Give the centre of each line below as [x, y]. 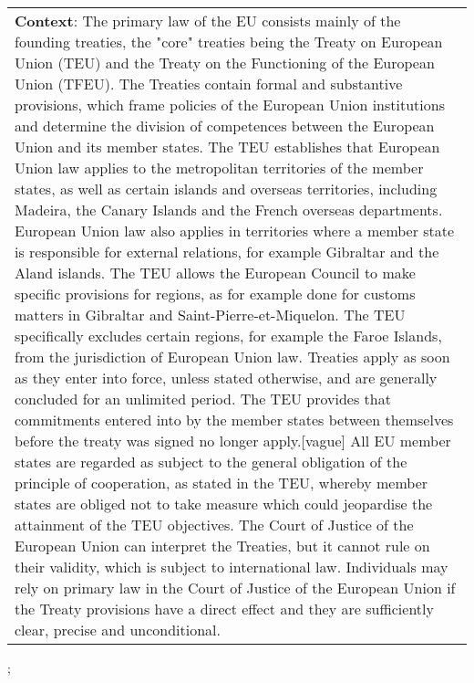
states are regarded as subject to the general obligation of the [211, 462]
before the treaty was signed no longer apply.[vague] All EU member [233, 441]
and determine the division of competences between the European [225, 126]
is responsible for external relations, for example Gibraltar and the [227, 252]
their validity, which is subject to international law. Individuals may [232, 567]
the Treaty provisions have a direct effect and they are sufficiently [224, 609]
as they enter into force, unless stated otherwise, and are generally [226, 378]
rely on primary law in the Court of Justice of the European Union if [235, 588]
